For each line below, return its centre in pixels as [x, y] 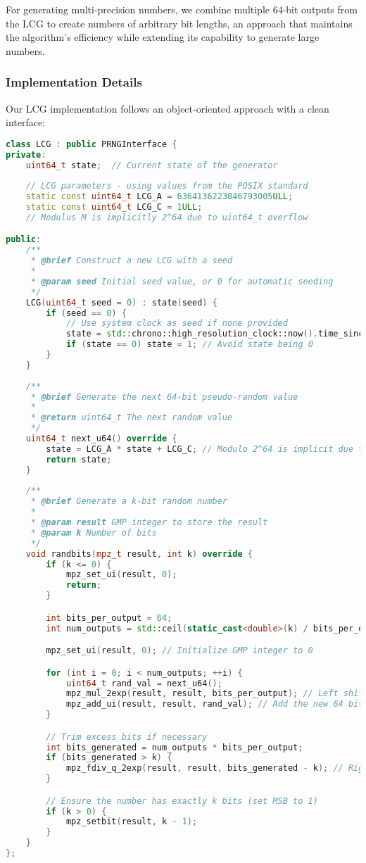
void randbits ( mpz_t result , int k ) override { [139, 554]
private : [26, 155]
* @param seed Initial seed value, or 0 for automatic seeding [182, 281]
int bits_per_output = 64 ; [109, 618]
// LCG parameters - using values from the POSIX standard [167, 186]
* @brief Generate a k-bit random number [129, 502]
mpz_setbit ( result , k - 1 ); [132, 822]
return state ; [79, 459]
